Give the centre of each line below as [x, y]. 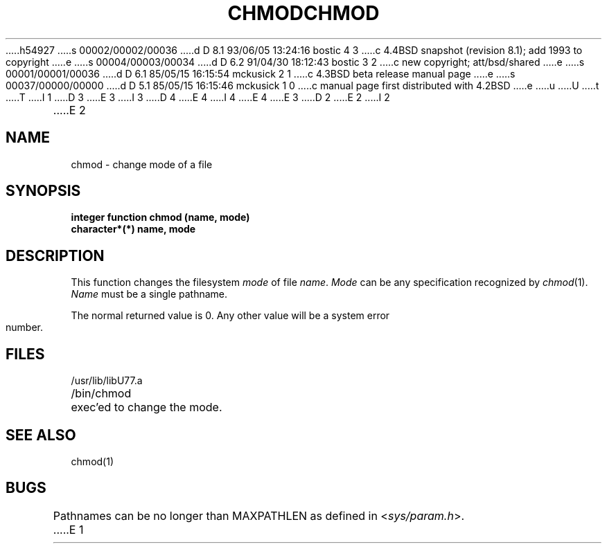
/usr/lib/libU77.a [107, 381]
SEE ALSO [41, 435]
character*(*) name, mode [133, 229]
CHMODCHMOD [303, 13]
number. [24, 327]
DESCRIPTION [55, 255]
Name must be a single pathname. [149, 294]
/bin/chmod [101, 394]
